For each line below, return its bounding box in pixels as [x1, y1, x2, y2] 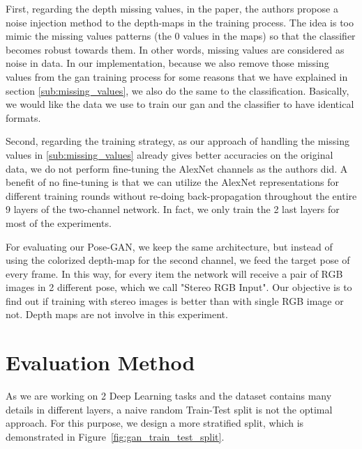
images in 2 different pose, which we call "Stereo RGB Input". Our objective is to [6, 280, 352, 294]
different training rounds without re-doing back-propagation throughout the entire [6, 188, 357, 203]
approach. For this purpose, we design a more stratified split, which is [6, 416, 304, 430]
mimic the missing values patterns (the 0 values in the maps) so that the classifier [6, 29, 356, 43]
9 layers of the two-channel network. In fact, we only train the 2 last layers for [6, 202, 340, 216]
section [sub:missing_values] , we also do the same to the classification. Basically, [6, 83, 349, 97]
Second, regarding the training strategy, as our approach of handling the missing [6, 134, 349, 148]
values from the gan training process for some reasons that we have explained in [6, 69, 348, 84]
